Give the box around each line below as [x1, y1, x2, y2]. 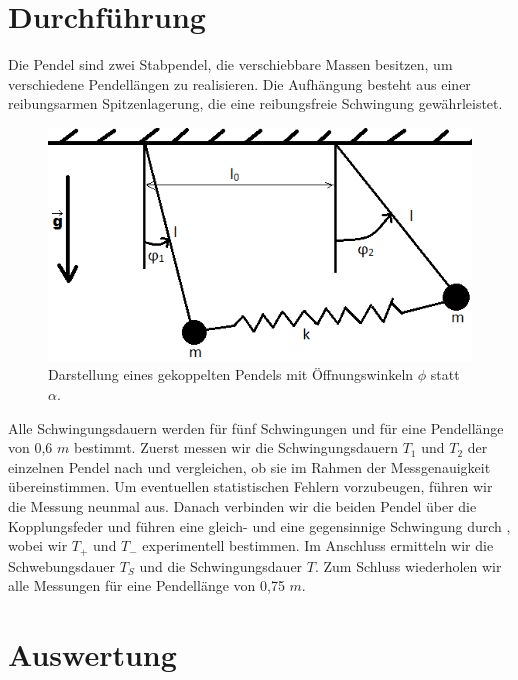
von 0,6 [8, 437, 53, 458]
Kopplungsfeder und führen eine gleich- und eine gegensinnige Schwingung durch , [8, 515, 511, 536]
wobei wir [8, 535, 68, 556]
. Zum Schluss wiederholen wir [314, 555, 502, 576]
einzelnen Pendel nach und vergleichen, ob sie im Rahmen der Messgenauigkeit [8, 456, 491, 477]
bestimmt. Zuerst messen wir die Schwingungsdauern [73, 437, 399, 458]
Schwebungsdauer [8, 555, 116, 576]
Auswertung [8, 633, 177, 674]
